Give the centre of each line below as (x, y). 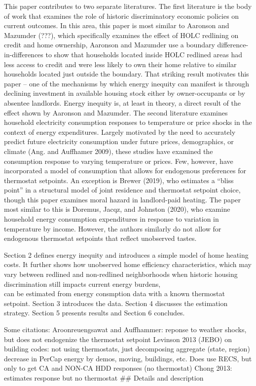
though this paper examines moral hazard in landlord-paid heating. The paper (122, 199)
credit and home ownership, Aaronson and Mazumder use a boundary (110, 45)
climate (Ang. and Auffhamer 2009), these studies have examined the (109, 151)
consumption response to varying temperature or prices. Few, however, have (119, 161)
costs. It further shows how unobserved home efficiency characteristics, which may (128, 264)
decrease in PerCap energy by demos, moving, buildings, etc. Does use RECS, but (128, 358)
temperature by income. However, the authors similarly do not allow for (113, 228)
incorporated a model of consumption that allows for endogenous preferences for (125, 171)
